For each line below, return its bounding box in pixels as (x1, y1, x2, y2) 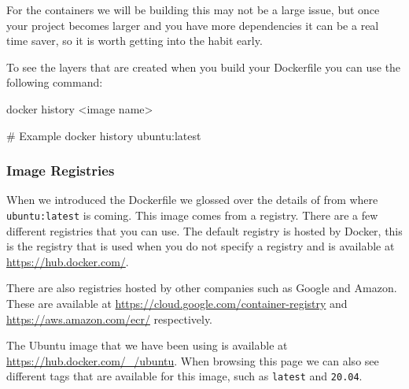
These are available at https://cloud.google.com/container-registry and (6, 295, 348, 311)
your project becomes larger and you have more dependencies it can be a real (6, 17, 379, 33)
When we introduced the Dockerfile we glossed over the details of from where (6, 191, 378, 208)
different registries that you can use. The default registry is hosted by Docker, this (6, 222, 403, 239)
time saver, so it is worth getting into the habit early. (6, 32, 263, 49)
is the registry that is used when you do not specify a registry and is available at (6, 238, 395, 254)
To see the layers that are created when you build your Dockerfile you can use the (6, 58, 401, 75)
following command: (6, 74, 103, 91)
